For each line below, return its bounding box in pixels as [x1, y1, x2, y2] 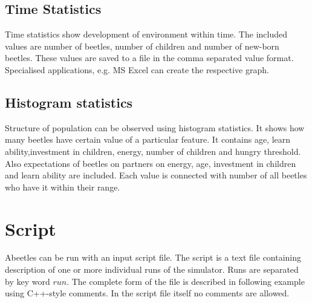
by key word [5, 275, 50, 287]
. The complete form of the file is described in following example [67, 275, 305, 287]
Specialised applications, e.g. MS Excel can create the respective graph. [5, 63, 269, 76]
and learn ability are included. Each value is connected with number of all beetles [5, 169, 307, 181]
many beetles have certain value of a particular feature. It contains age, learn [5, 133, 291, 146]
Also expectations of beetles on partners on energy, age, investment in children [5, 157, 296, 169]
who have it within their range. [5, 180, 120, 193]
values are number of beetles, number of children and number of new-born [5, 39, 279, 52]
